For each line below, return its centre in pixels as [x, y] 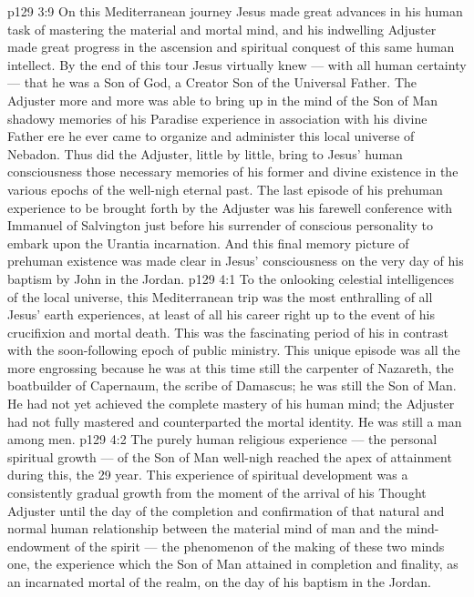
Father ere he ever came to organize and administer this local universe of [211, 136]
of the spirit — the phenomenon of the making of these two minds [259, 546]
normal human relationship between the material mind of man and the [205, 528]
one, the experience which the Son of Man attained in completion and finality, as [233, 564]
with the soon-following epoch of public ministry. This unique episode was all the [234, 350]
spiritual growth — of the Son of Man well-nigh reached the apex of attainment [230, 456]
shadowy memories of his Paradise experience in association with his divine [217, 118]
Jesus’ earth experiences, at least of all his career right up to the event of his [222, 314]
